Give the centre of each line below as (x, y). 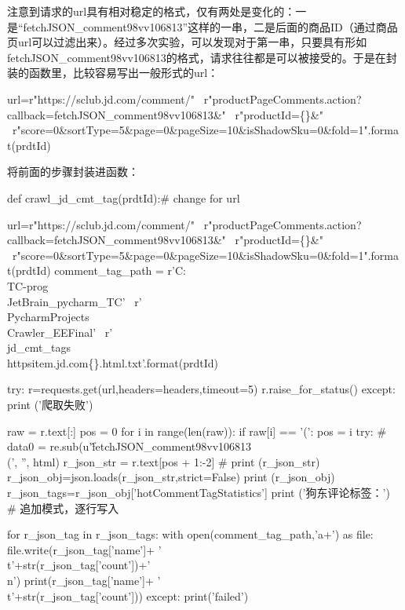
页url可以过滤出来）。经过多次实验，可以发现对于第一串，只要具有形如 (187, 42)
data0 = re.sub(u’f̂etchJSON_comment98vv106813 (130, 446)
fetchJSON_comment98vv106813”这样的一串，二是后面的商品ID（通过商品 (210, 26)
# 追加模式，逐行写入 (63, 508)
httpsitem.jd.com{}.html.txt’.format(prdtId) (113, 362)
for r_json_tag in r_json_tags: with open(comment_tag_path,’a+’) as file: (190, 534)
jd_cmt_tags (39, 347)
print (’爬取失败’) (50, 405)
